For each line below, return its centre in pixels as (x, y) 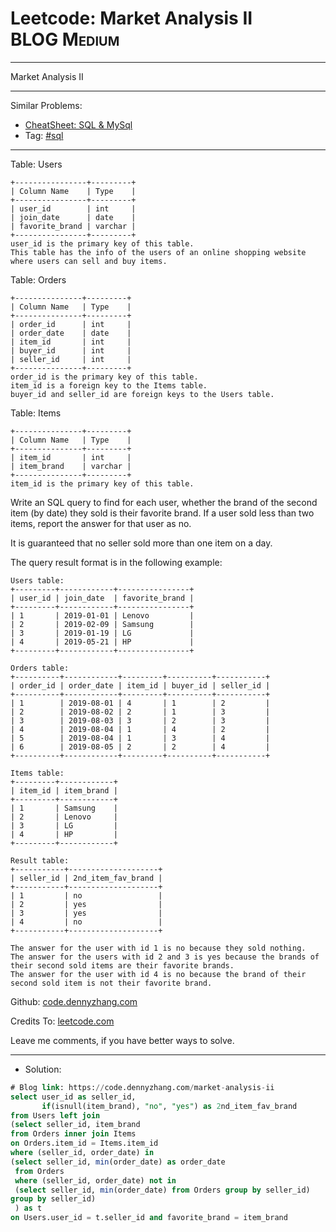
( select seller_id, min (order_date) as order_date (118, 1162)
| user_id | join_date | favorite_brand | (102, 598)
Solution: (43, 1069)
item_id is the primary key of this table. (102, 483)
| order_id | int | (71, 324)
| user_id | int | (73, 208)
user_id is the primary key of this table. (102, 243)
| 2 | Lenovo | (64, 817)
